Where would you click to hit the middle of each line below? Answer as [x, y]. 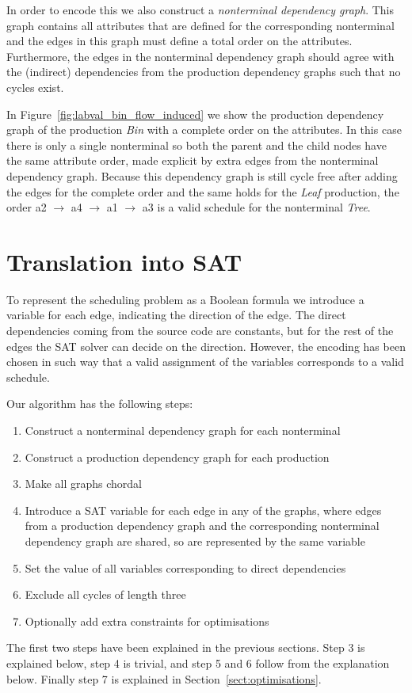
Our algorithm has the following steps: [100, 404]
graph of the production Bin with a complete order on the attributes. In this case [204, 129]
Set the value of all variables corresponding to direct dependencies [185, 567]
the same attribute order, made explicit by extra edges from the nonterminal [193, 160]
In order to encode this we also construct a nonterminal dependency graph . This [200, 10]
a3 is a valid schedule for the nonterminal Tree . [256, 207]
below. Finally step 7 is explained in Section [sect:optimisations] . [164, 678]
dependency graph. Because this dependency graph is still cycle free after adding [202, 175]
